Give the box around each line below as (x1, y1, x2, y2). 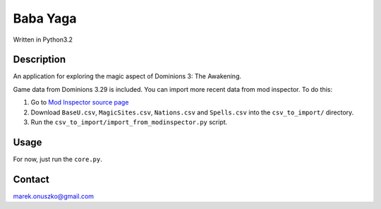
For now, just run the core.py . (13, 155, 102, 163)
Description (13, 54, 66, 66)
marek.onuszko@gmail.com (13, 191, 95, 201)
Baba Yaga (13, 11, 77, 26)
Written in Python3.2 (13, 35, 73, 44)
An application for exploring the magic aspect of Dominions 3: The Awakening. (13, 72, 242, 80)
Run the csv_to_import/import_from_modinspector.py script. (30, 118, 228, 126)
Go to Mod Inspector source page (30, 98, 129, 107)
